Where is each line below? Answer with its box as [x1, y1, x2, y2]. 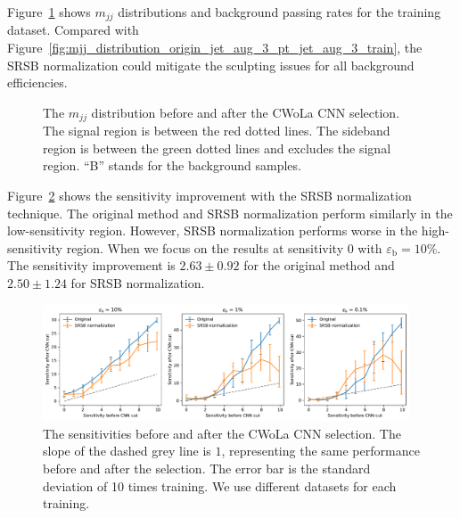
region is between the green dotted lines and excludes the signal [43, 138, 391, 157]
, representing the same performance [221, 441, 420, 460]
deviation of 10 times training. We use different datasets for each [43, 476, 397, 495]
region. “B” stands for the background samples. [43, 156, 301, 175]
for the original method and [243, 256, 395, 275]
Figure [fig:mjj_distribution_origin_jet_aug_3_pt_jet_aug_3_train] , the [7, 38, 423, 57]
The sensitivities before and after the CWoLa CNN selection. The [43, 423, 401, 442]
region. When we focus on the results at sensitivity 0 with [66, 238, 382, 257]
